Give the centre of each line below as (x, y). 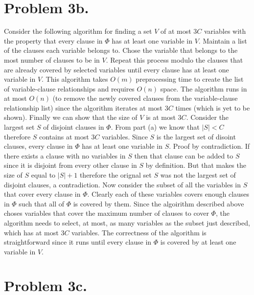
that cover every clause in (42, 194)
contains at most (64, 136)
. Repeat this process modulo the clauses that (174, 59)
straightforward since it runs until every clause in (78, 242)
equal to (43, 175)
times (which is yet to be (213, 107)
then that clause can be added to (184, 155)
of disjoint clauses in (74, 127)
